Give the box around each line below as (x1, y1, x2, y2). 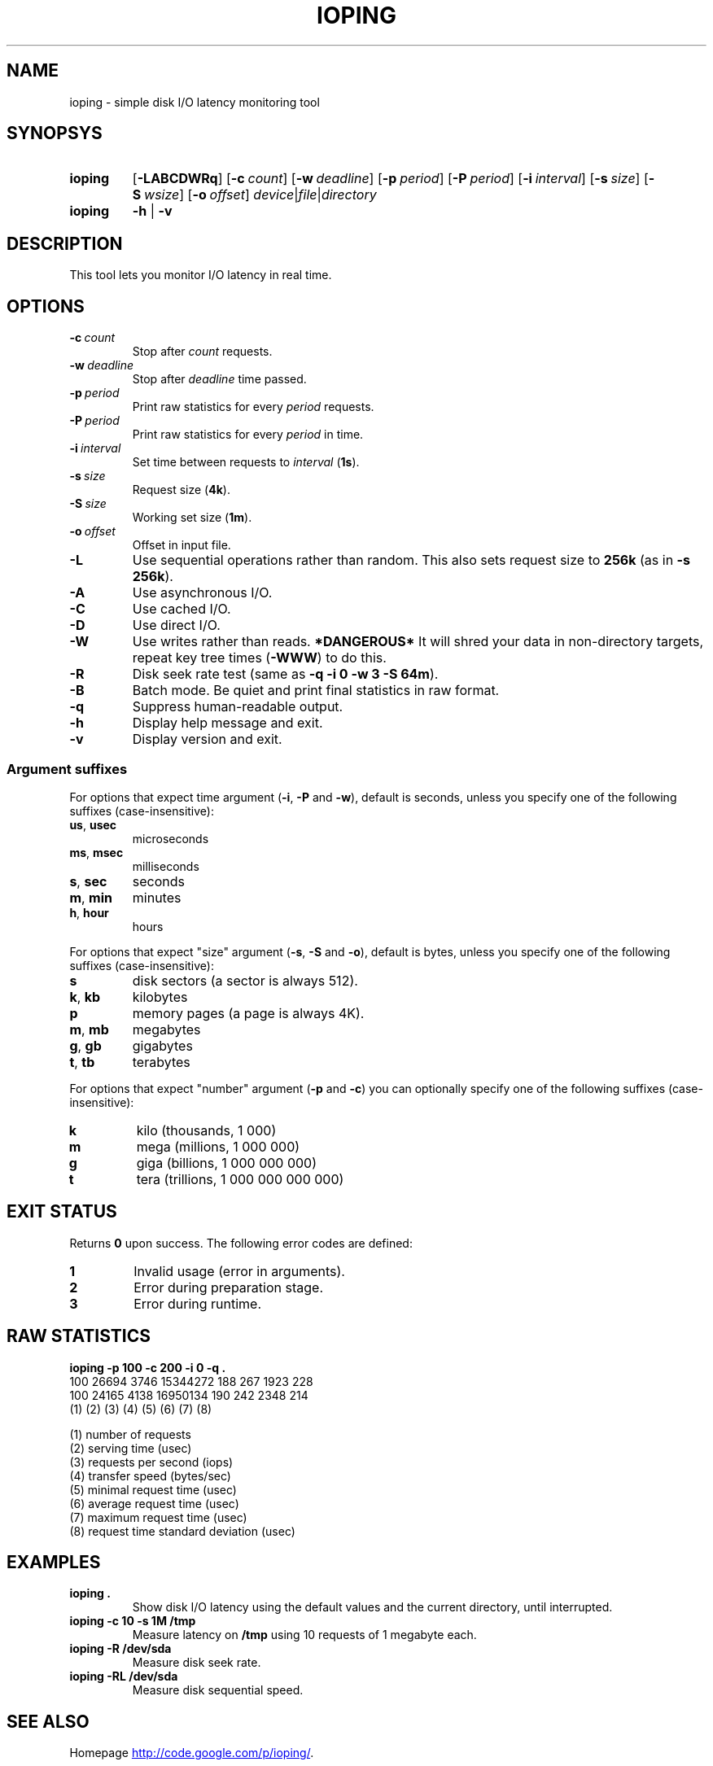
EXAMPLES (7, 1551, 101, 1572)
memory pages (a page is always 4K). (132, 1004, 365, 1021)
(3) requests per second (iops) (69, 1454, 234, 1469)
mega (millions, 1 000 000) (136, 1138, 300, 1155)
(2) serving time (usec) (69, 1440, 192, 1455)
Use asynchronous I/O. (132, 584, 273, 601)
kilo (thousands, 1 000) (136, 1121, 277, 1139)
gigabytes (132, 1037, 193, 1054)
